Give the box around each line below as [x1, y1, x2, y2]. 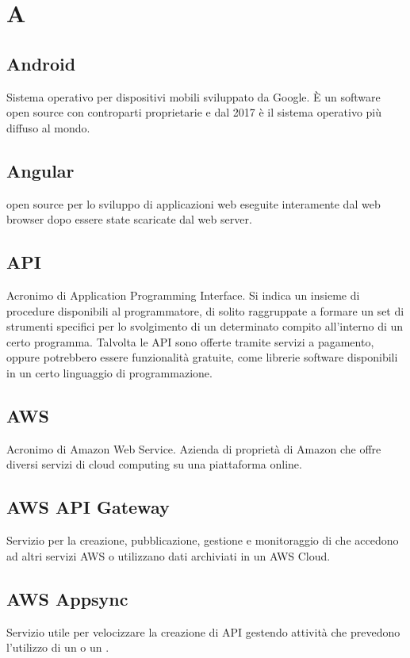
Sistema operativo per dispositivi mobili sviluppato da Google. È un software [6, 88, 381, 105]
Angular [6, 158, 75, 182]
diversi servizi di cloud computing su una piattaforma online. [6, 456, 302, 472]
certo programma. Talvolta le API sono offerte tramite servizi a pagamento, [6, 333, 374, 350]
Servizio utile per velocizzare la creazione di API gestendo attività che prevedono [6, 623, 400, 640]
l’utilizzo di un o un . [6, 639, 109, 656]
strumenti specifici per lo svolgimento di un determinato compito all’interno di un [6, 318, 404, 335]
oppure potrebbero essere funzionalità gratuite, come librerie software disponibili [6, 349, 398, 365]
